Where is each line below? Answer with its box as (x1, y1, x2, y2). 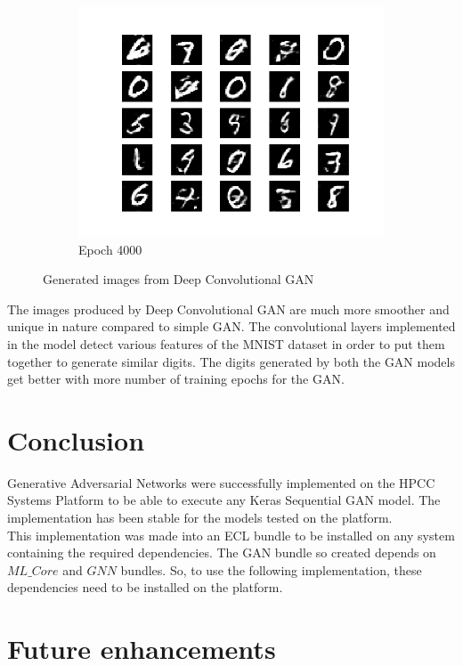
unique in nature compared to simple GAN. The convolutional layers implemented (7, 317, 456, 336)
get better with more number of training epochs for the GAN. (7, 370, 345, 388)
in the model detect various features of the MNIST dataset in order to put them (7, 334, 445, 353)
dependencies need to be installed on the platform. (7, 578, 283, 597)
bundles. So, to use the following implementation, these (120, 560, 422, 579)
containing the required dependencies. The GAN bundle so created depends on (7, 543, 436, 562)
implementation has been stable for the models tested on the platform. (7, 508, 393, 527)
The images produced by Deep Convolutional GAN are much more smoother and (7, 299, 450, 318)
